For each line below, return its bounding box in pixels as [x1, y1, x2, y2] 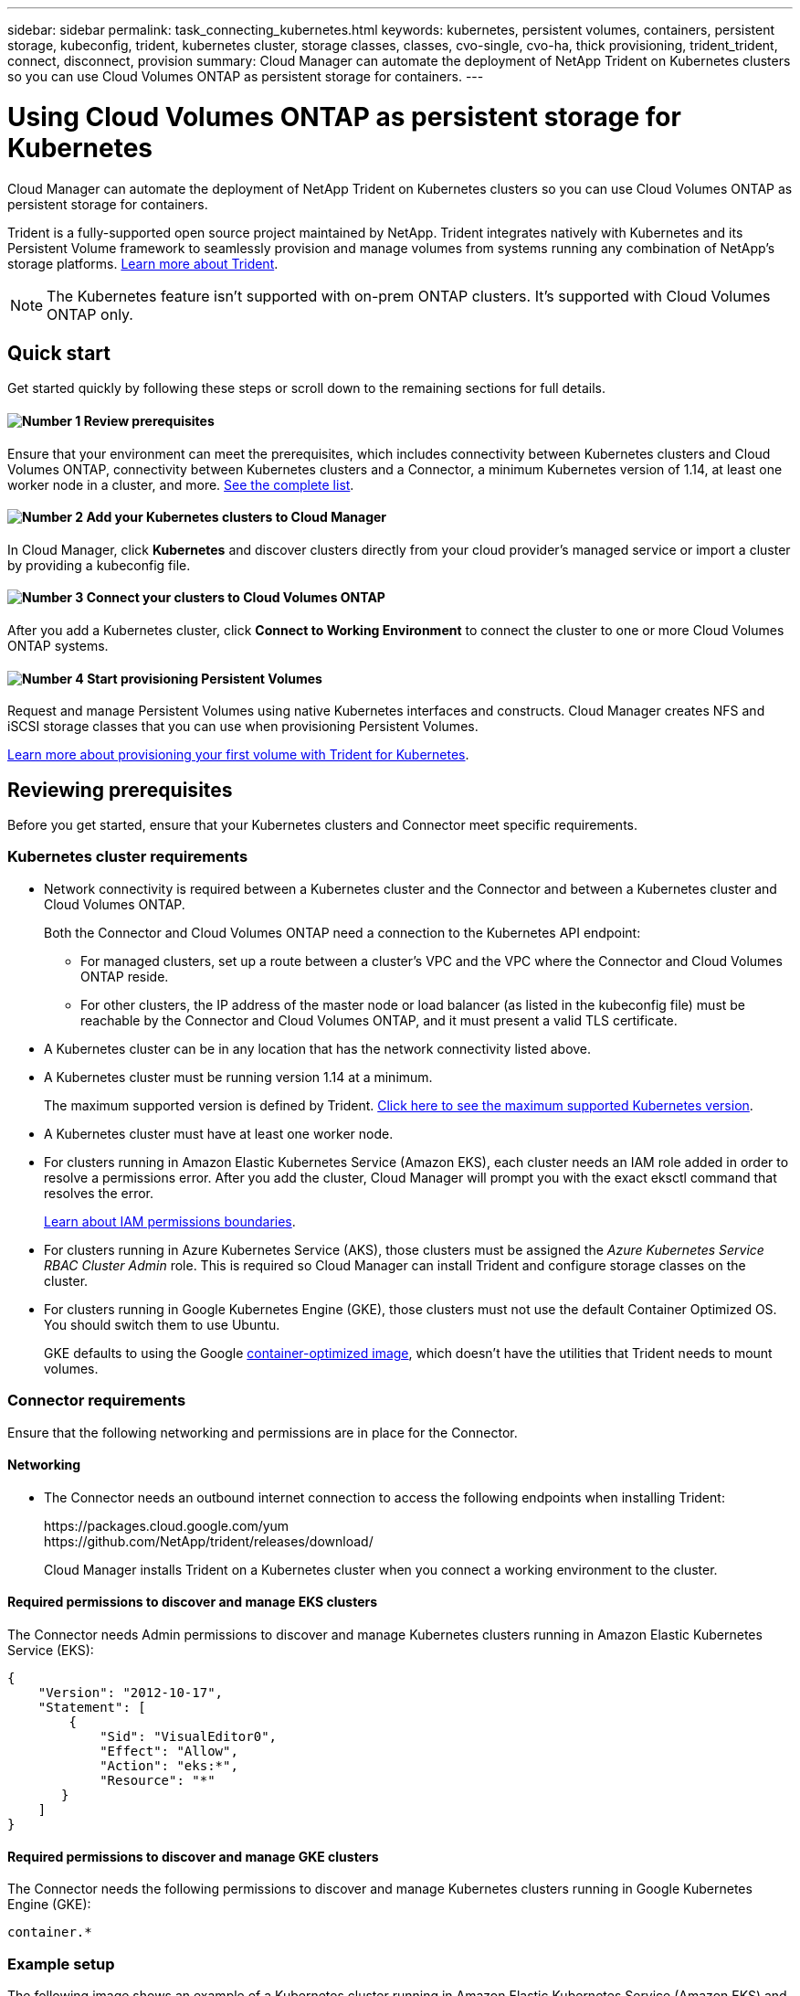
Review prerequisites [83, 412, 215, 429]
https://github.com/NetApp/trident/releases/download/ [44, 1533, 374, 1549]
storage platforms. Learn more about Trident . [7, 255, 279, 271]
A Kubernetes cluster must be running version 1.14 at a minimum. [44, 1068, 433, 1085]
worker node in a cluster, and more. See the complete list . [7, 476, 354, 493]
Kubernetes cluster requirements [7, 847, 248, 866]
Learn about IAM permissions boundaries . [44, 1213, 296, 1229]
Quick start [7, 341, 111, 365]
